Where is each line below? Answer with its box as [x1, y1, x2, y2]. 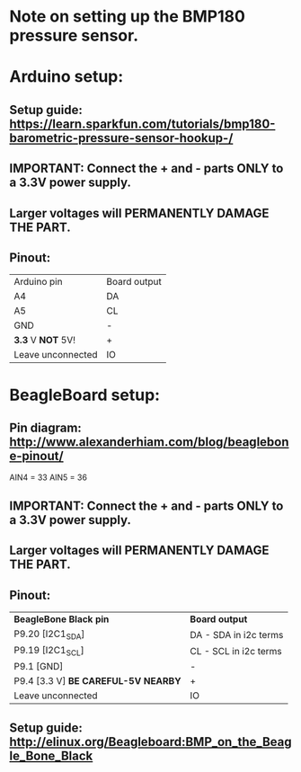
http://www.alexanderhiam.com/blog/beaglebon [9, 434, 289, 449]
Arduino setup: [9, 67, 124, 87]
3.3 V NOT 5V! [13, 334, 76, 347]
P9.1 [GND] [13, 661, 64, 673]
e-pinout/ [9, 448, 65, 464]
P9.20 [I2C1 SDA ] [13, 627, 85, 642]
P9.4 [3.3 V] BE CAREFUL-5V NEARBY [13, 675, 181, 688]
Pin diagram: [9, 420, 83, 435]
